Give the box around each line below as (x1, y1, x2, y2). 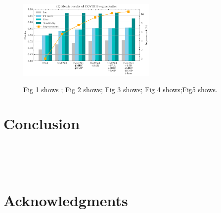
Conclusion (3, 113, 80, 134)
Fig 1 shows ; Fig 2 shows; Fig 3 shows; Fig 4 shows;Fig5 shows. (23, 84, 218, 95)
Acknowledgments (3, 190, 128, 211)
